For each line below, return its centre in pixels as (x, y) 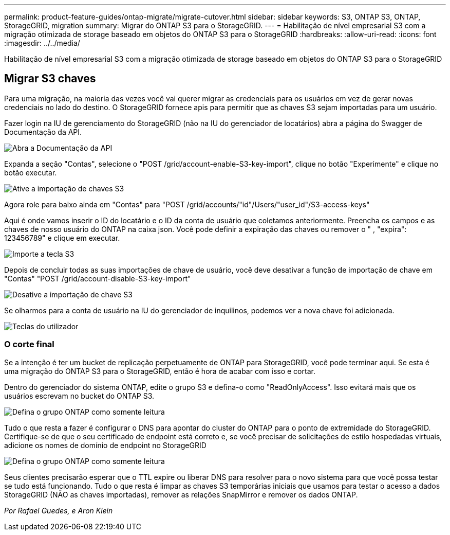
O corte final (29, 344)
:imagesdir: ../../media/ (42, 43)
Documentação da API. (43, 132)
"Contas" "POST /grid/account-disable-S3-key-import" (98, 278)
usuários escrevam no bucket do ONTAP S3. (79, 396)
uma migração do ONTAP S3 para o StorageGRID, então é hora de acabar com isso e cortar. (160, 371)
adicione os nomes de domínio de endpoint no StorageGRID (105, 445)
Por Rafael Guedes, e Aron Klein (59, 510)
